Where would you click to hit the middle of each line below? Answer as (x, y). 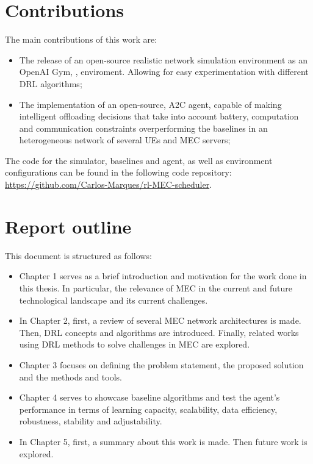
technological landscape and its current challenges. (113, 300)
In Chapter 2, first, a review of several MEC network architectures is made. (160, 320)
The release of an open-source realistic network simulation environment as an (164, 59)
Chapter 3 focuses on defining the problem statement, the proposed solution (161, 364)
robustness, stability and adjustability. (91, 421)
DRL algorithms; (51, 83)
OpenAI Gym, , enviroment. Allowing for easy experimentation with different (164, 72)
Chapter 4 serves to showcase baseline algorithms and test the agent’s (149, 397)
